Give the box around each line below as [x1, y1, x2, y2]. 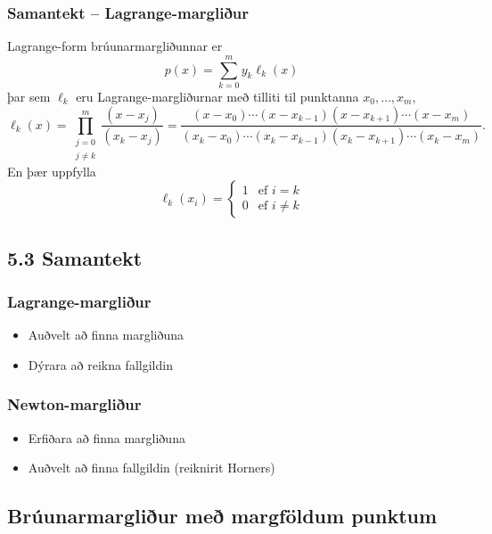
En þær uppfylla [7, 161, 96, 180]
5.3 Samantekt [7, 243, 143, 271]
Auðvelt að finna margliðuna [28, 325, 184, 344]
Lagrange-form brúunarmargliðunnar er [7, 37, 223, 55]
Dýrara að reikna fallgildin [28, 355, 173, 374]
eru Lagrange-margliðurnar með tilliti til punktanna [76, 86, 359, 105]
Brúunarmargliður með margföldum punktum [7, 502, 438, 530]
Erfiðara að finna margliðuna [28, 428, 185, 447]
